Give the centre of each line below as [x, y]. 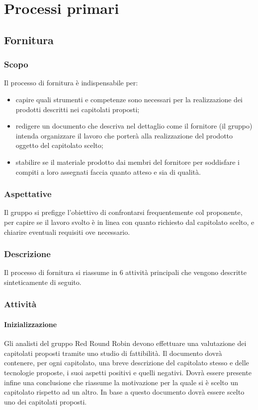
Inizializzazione [31, 324]
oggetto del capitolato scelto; [59, 145]
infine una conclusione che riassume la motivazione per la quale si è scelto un [121, 382]
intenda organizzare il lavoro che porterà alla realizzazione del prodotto [124, 135]
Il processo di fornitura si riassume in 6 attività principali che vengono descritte [125, 272]
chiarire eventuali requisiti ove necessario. [67, 232]
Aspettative [28, 194]
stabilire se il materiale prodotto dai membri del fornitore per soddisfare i [128, 162]
